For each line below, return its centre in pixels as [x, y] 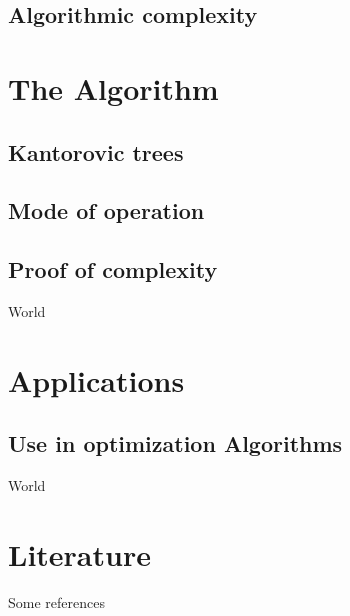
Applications [96, 379]
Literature [79, 553]
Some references [56, 601]
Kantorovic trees [96, 151]
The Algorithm [113, 87]
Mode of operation [106, 210]
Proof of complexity [113, 269]
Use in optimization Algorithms [175, 443]
